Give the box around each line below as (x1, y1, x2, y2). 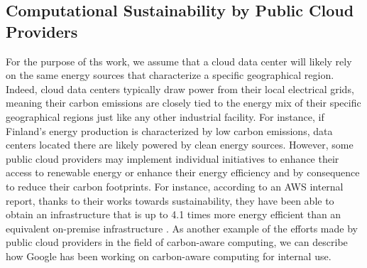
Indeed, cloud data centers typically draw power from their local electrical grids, (6, 81, 354, 96)
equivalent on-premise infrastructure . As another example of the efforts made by (6, 220, 358, 235)
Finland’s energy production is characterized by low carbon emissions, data (6, 123, 333, 138)
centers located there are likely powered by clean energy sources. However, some (6, 137, 354, 152)
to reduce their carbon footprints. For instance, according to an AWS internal (6, 178, 344, 193)
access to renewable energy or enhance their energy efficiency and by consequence (6, 165, 360, 180)
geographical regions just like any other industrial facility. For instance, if (6, 109, 324, 124)
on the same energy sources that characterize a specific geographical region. (6, 68, 334, 82)
